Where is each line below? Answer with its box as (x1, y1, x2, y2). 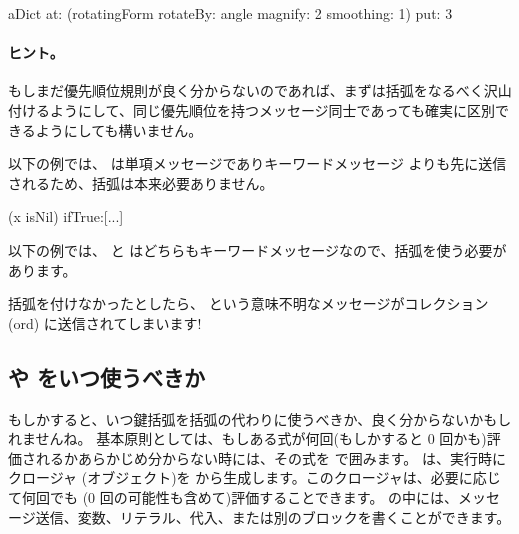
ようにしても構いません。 (35, 119, 203, 140)
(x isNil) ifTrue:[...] (8, 206, 124, 227)
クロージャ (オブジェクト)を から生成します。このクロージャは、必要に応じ (8, 467, 501, 488)
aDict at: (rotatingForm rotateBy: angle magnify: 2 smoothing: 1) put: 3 (8, 3, 453, 23)
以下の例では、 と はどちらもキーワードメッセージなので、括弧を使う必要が (8, 239, 507, 260)
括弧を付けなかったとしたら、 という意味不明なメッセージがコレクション (8, 293, 489, 314)
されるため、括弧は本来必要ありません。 (8, 172, 274, 193)
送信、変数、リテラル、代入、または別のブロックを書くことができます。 (35, 506, 511, 527)
